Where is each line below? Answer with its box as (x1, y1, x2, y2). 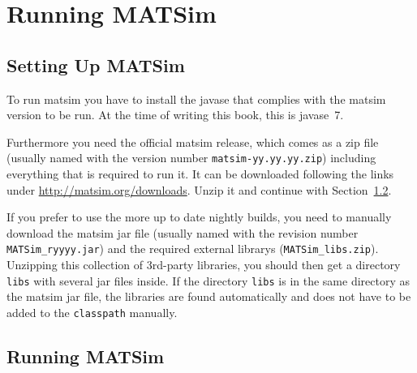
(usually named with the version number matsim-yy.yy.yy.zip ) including (6, 149, 376, 166)
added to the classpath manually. (6, 303, 178, 320)
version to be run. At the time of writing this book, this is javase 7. (6, 106, 344, 123)
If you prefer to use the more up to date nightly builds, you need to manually (6, 208, 392, 225)
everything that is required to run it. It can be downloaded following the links (6, 165, 394, 182)
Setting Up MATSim (6, 52, 185, 77)
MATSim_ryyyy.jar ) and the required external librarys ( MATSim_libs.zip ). (6, 240, 379, 257)
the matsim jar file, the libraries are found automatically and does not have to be (6, 288, 411, 305)
